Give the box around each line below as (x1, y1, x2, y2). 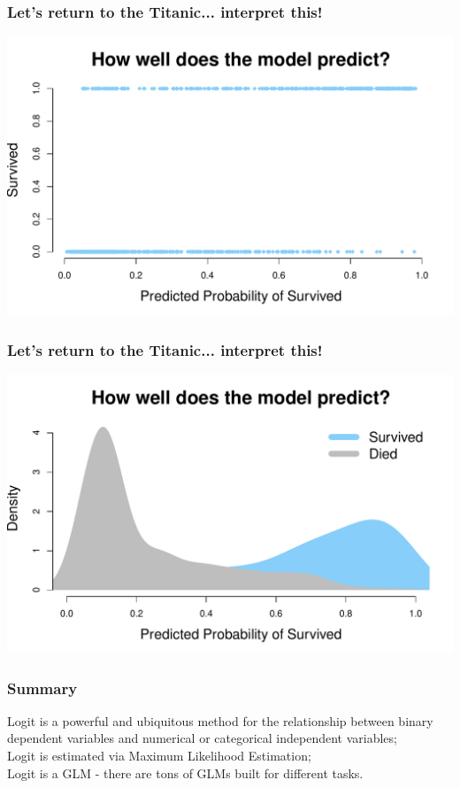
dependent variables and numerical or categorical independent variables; (7, 729, 397, 747)
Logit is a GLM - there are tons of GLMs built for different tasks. (7, 763, 364, 782)
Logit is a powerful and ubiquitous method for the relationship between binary (7, 711, 433, 730)
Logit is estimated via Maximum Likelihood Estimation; (7, 746, 311, 765)
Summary (7, 676, 78, 699)
